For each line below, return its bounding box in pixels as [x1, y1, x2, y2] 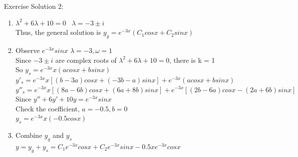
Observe [15, 45, 40, 55]
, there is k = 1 [169, 54, 215, 65]
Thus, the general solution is [15, 27, 101, 37]
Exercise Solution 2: [4, 1, 64, 11]
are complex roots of [55, 54, 117, 65]
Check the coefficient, [15, 103, 80, 113]
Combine [15, 130, 42, 140]
